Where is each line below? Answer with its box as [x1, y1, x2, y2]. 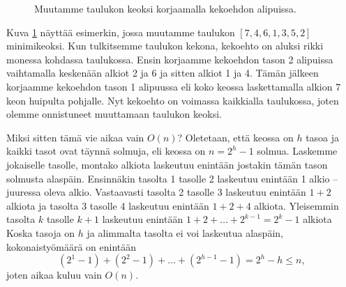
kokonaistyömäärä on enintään [6, 239, 137, 254]
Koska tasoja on [6, 225, 75, 240]
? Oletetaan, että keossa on [177, 130, 294, 144]
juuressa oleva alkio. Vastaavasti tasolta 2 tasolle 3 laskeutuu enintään [6, 185, 306, 199]
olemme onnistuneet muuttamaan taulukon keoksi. [6, 107, 222, 121]
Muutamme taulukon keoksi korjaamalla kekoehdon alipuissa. [34, 1, 296, 15]
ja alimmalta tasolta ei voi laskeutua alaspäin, [86, 225, 283, 240]
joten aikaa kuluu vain [6, 267, 102, 282]
